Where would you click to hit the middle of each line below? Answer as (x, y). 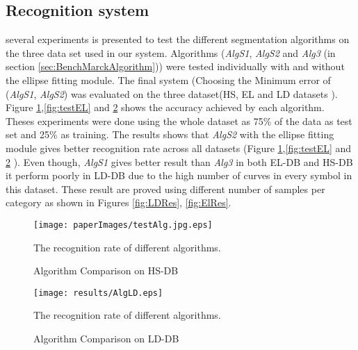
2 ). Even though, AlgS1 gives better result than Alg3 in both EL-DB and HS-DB (179, 161)
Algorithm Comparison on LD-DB (106, 339)
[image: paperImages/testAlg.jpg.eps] (123, 225)
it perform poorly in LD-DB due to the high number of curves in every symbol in (179, 175)
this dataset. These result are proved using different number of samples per (165, 189)
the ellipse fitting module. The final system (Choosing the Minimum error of (168, 80)
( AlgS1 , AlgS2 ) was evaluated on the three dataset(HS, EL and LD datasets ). (172, 93)
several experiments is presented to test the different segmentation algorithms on (178, 39)
